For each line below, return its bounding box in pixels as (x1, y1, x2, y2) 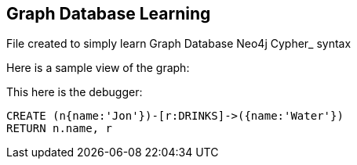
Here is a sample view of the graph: (6, 61, 190, 75)
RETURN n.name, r (6, 122, 112, 135)
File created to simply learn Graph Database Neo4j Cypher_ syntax (6, 37, 352, 51)
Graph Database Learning (6, 4, 211, 23)
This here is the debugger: (6, 85, 143, 99)
